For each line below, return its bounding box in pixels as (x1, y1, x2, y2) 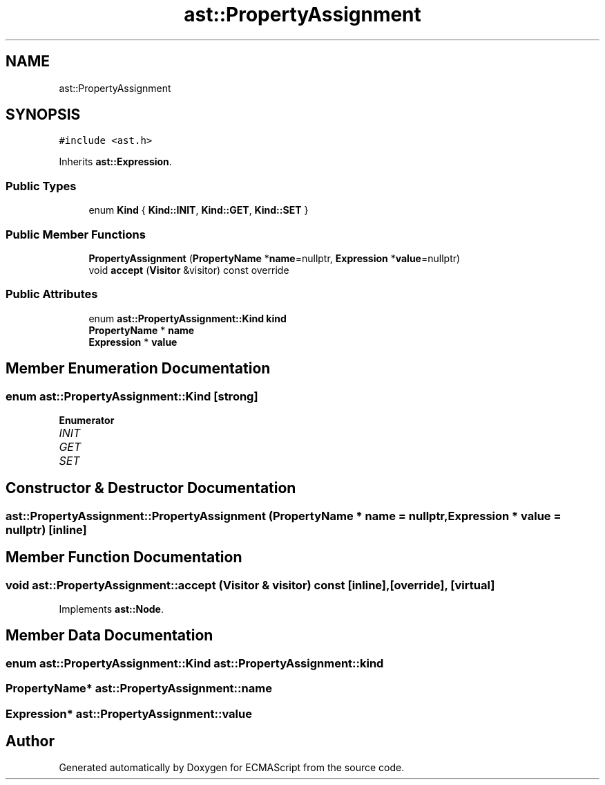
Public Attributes (6, 287, 98, 302)
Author (6, 732, 55, 750)
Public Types (6, 178, 77, 193)
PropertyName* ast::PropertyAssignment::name (6, 681, 272, 696)
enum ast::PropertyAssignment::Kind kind (88, 312, 287, 324)
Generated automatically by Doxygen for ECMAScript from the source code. (59, 761, 405, 774)
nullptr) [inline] (6, 522, 87, 537)
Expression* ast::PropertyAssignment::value (6, 706, 252, 721)
